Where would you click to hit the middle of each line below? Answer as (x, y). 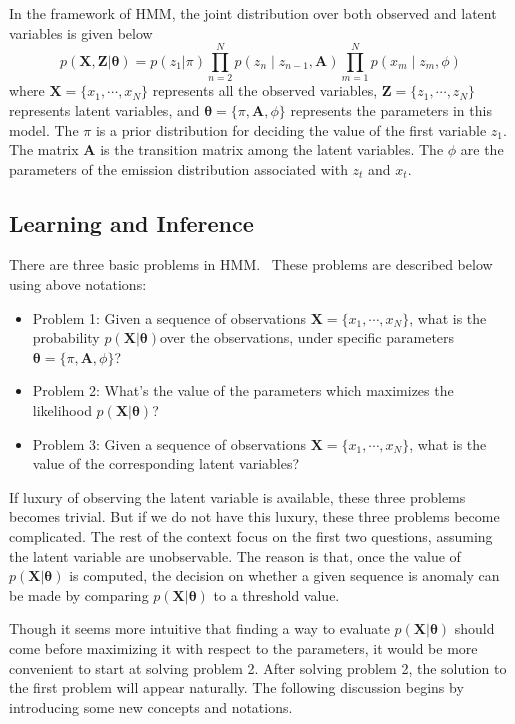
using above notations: (78, 284)
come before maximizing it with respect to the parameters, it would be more (243, 647)
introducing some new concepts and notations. (151, 706)
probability (66, 337)
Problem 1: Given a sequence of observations (169, 317)
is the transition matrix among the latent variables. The (272, 149)
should (474, 628)
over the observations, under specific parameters (307, 337)
